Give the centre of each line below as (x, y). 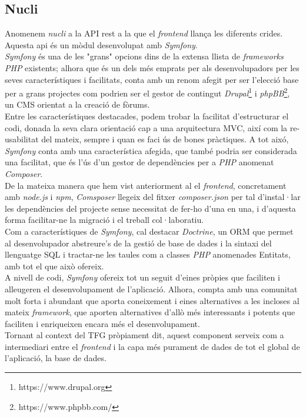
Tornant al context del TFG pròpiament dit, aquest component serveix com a (144, 335)
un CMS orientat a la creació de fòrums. (77, 104)
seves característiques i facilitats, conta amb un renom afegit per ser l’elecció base (152, 79)
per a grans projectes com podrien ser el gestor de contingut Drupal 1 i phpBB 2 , (147, 92)
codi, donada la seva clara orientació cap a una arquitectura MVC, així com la (146, 127)
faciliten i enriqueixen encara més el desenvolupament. (102, 323)
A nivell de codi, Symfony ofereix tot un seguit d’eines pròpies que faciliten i (142, 277)
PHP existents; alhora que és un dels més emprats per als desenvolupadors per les (152, 67)
